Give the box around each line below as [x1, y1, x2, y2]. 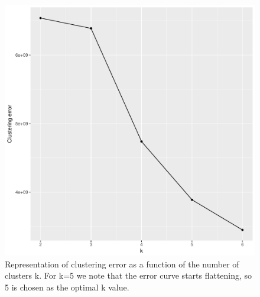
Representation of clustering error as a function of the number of [5, 257, 239, 270]
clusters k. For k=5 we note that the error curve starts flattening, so [5, 269, 252, 282]
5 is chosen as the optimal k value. [5, 280, 129, 293]
